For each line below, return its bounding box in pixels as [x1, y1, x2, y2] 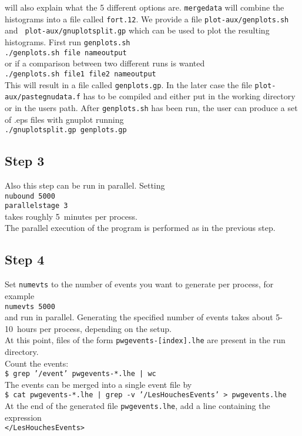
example [5, 289, 35, 301]
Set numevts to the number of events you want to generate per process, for [5, 278, 274, 290]
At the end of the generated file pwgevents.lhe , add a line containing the [5, 400, 270, 412]
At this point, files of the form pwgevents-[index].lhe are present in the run [5, 334, 286, 346]
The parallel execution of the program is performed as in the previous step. [5, 222, 276, 234]
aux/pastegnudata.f [5, 93, 80, 102]
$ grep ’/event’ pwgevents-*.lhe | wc [5, 370, 156, 378]
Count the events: [5, 357, 69, 369]
